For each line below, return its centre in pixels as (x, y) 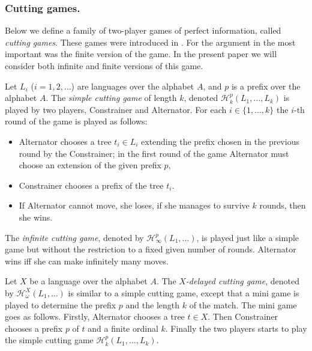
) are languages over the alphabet (133, 86)
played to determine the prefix (61, 304)
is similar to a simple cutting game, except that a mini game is (184, 292)
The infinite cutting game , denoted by (74, 237)
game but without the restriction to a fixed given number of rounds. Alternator (151, 249)
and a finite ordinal (123, 328)
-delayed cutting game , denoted (243, 281)
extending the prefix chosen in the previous (220, 141)
